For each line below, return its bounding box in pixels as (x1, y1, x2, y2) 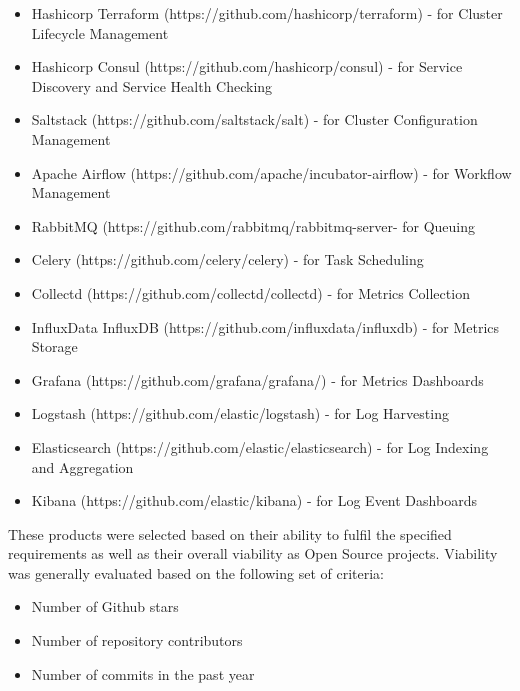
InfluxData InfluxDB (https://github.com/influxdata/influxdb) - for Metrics (31, 316, 500, 337)
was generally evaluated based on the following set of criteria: (8, 562, 384, 583)
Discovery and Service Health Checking (31, 75, 273, 96)
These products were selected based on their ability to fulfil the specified (8, 523, 452, 544)
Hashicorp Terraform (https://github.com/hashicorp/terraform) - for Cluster (31, 3, 503, 23)
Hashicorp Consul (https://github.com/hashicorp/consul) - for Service (31, 56, 463, 77)
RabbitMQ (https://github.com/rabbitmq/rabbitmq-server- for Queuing (31, 215, 475, 236)
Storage (31, 336, 78, 357)
